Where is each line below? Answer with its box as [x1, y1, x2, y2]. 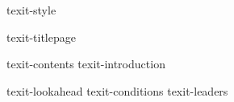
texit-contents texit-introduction [6, 55, 165, 72]
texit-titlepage [6, 28, 76, 45]
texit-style [6, 2, 56, 18]
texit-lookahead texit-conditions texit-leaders [6, 82, 228, 99]
